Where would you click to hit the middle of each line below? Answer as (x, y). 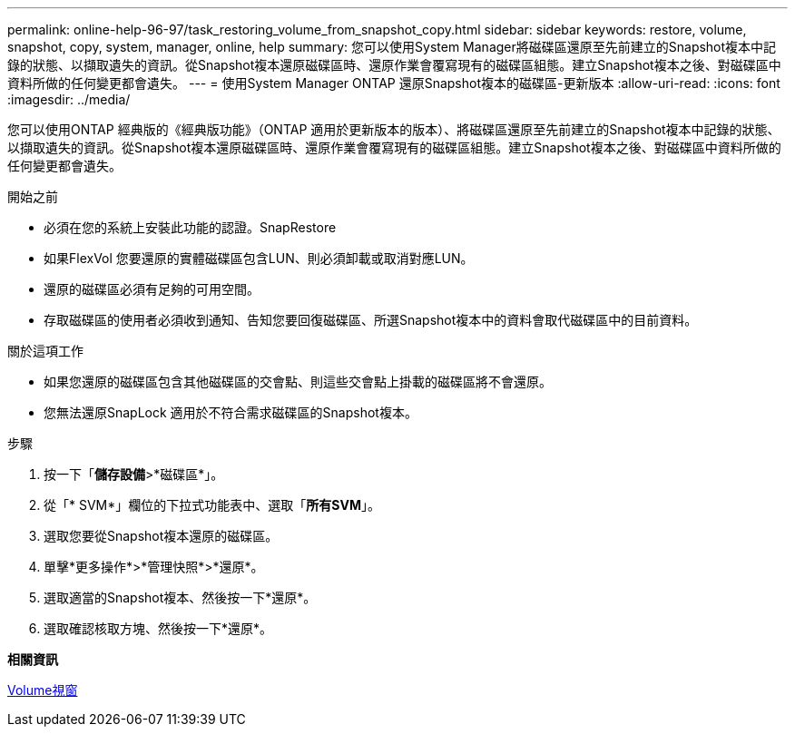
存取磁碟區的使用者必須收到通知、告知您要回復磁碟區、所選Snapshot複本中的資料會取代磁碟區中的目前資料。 (371, 320)
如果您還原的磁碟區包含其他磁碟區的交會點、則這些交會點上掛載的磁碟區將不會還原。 (298, 382)
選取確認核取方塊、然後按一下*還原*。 (158, 628)
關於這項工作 (45, 351)
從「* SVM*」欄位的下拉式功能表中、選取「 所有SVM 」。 (212, 505)
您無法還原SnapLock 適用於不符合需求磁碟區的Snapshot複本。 (231, 412)
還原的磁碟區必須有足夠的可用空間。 (152, 289)
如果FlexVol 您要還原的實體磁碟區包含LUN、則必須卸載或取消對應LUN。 (259, 258)
